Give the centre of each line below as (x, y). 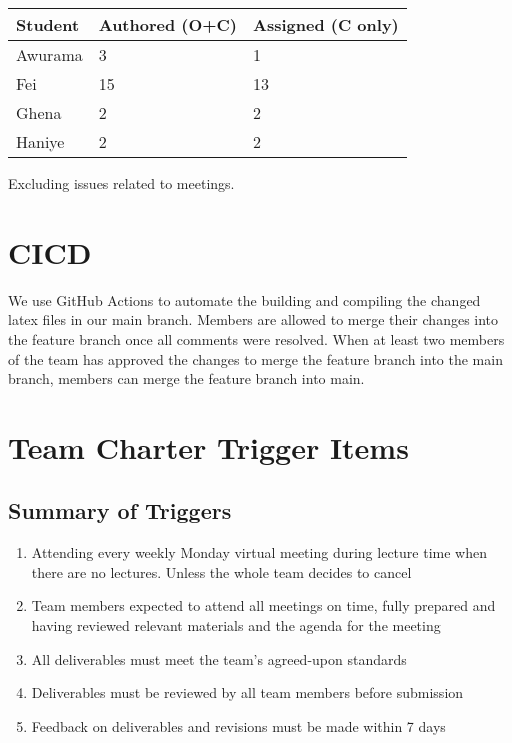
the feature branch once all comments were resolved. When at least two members (256, 338)
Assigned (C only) (326, 24)
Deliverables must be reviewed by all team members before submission (247, 692)
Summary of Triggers (120, 510)
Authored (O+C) (168, 24)
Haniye (40, 141)
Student (48, 24)
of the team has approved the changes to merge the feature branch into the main (255, 358)
